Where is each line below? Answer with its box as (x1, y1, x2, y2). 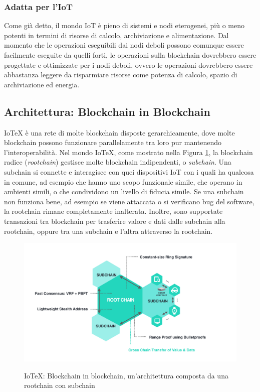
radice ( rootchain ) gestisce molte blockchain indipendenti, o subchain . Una (4, 157, 231, 167)
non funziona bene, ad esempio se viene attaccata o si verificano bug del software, (4, 196, 254, 206)
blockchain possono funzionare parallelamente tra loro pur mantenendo (4, 137, 221, 148)
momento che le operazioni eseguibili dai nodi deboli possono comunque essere (4, 40, 244, 50)
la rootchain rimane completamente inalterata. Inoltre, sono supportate (4, 206, 223, 216)
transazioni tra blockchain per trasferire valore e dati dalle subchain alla (4, 215, 225, 226)
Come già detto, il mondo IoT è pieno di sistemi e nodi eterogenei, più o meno (4, 20, 245, 31)
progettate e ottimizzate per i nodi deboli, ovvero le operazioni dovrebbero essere (4, 59, 253, 70)
